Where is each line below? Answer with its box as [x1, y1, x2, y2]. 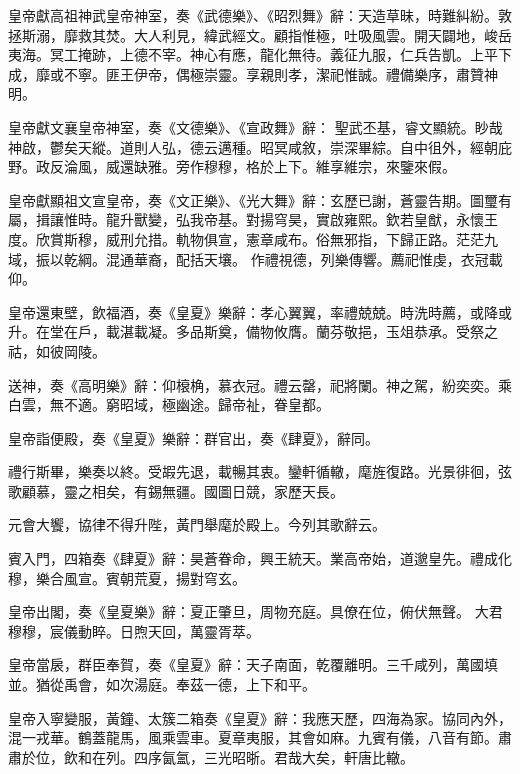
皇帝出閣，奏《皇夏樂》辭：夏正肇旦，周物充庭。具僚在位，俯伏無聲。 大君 [8, 601, 503, 622]
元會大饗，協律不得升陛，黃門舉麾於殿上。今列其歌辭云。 [8, 514, 386, 535]
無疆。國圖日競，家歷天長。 [161, 480, 344, 501]
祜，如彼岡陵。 [8, 340, 106, 361]
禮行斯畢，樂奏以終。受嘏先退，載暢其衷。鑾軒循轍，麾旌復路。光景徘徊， [8, 461, 498, 482]
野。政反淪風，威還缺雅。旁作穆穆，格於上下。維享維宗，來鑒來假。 [8, 156, 456, 177]
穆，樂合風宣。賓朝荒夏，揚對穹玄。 [8, 567, 246, 588]
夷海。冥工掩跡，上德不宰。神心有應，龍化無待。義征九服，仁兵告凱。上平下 [8, 44, 512, 65]
